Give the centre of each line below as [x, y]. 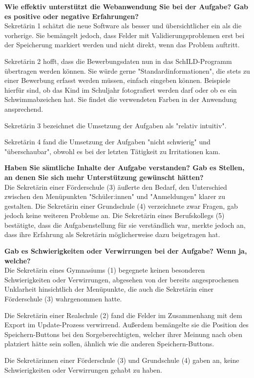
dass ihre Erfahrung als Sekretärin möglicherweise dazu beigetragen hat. [112, 234]
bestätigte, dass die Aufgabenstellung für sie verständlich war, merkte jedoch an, [125, 225]
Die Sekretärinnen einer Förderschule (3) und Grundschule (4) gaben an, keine [122, 360]
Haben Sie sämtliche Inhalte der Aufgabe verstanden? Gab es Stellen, [125, 168]
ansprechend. [24, 109]
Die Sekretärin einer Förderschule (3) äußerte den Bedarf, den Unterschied [116, 187]
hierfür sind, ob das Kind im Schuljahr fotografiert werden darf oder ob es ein [121, 90]
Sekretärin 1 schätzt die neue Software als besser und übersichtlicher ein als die [123, 26]
